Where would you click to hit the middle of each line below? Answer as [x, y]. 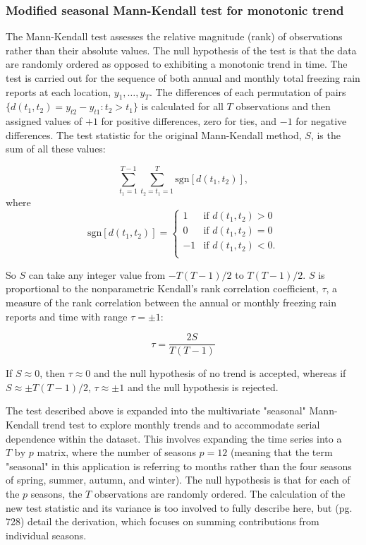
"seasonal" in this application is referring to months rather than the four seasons [179, 466]
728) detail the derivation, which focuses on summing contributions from [163, 521]
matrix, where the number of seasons [116, 452]
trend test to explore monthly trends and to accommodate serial [181, 424]
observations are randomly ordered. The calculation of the [220, 493]
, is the [325, 134]
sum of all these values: [56, 149]
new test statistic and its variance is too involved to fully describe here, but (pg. [179, 507]
